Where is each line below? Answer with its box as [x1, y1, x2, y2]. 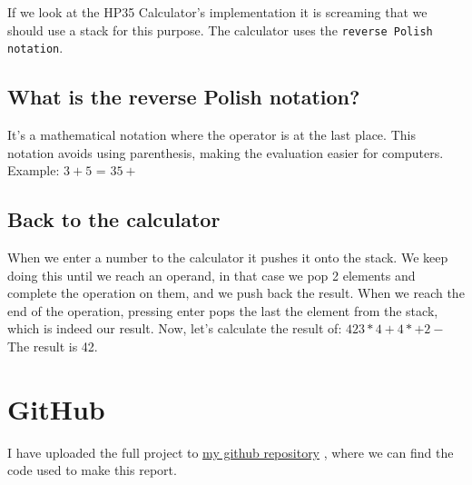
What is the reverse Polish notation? [7, 83, 360, 111]
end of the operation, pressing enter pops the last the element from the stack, [7, 301, 438, 320]
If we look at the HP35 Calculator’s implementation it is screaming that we [7, 3, 428, 21]
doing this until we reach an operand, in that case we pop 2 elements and [7, 265, 416, 284]
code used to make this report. [7, 460, 177, 480]
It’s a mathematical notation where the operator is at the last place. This [7, 125, 416, 144]
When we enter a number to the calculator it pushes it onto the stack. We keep [7, 248, 448, 267]
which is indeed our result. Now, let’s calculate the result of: [7, 319, 342, 338]
